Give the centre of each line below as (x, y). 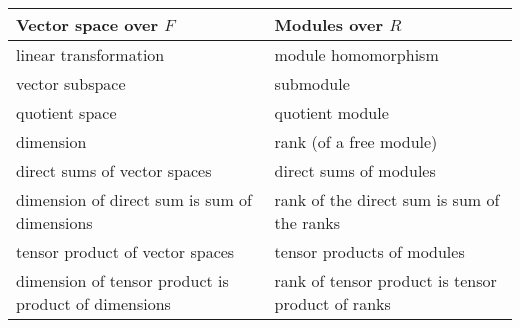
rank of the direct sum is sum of (387, 199)
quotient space (66, 112)
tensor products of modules (369, 251)
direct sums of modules (355, 170)
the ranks (307, 222)
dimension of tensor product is (122, 280)
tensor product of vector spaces (125, 251)
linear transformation (90, 54)
